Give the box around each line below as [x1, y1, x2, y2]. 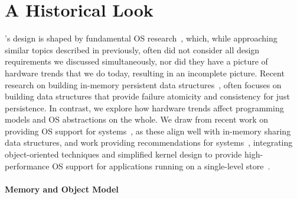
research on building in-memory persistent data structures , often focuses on [5, 78, 282, 91]
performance [5, 159, 50, 172]
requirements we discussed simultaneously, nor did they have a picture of [5, 55, 268, 68]
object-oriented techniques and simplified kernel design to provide [5, 148, 242, 161]
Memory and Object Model [5, 182, 119, 195]
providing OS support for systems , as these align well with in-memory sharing [5, 124, 291, 137]
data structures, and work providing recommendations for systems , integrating [5, 136, 293, 149]
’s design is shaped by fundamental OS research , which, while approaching [5, 32, 278, 44]
